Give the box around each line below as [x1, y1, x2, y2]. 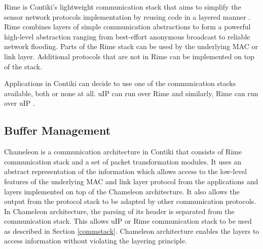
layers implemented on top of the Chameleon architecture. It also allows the [4, 186, 240, 196]
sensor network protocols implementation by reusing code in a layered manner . [4, 11, 251, 22]
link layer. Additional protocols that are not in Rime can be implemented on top [4, 51, 254, 61]
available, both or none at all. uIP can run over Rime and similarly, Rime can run [4, 88, 258, 98]
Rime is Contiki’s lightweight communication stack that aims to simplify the [4, 2, 241, 12]
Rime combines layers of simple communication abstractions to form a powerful [4, 21, 251, 32]
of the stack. [4, 61, 43, 71]
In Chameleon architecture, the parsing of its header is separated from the [4, 205, 235, 216]
